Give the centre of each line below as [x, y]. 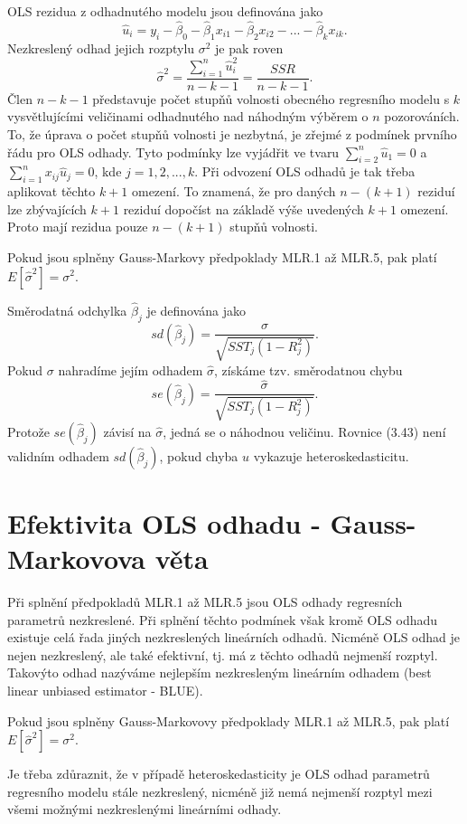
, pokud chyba [199, 455]
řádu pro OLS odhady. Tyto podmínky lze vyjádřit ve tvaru [173, 152]
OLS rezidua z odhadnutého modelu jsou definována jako [165, 11]
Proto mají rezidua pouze [78, 227]
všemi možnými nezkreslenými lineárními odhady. [145, 809]
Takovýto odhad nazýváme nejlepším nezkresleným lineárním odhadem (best [219, 672]
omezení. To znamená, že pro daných [233, 191]
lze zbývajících [47, 208]
